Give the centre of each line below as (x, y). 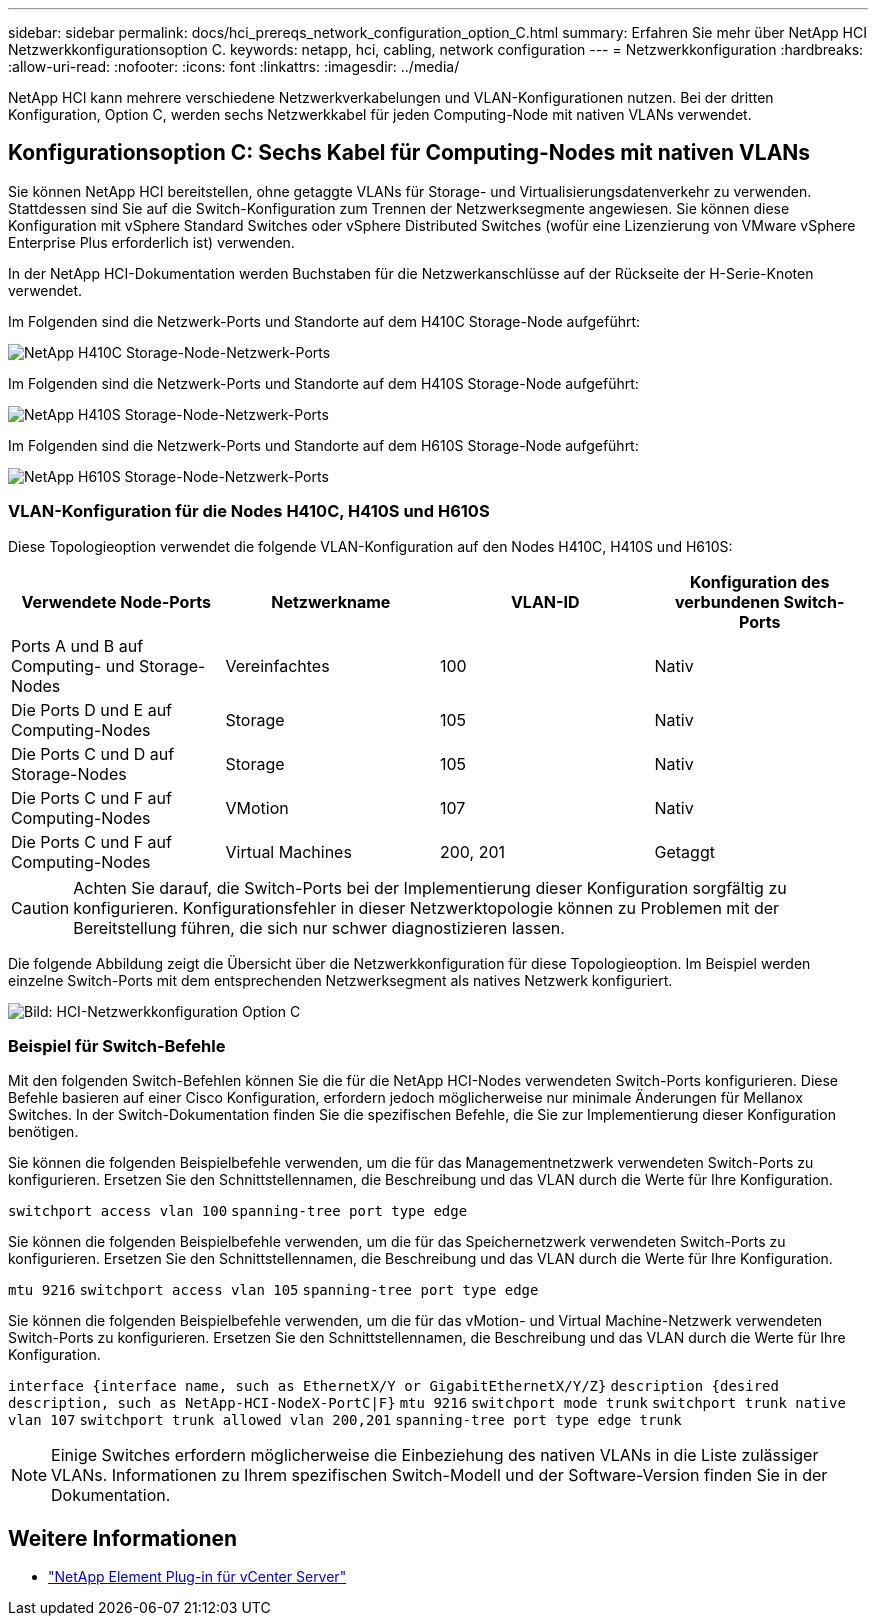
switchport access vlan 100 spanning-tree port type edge (238, 1211)
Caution (40, 907)
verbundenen (727, 601)
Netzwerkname (331, 601)
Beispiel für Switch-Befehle (117, 1045)
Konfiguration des (760, 581)
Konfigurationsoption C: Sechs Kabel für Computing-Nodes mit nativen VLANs (409, 153)
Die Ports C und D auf (93, 753)
